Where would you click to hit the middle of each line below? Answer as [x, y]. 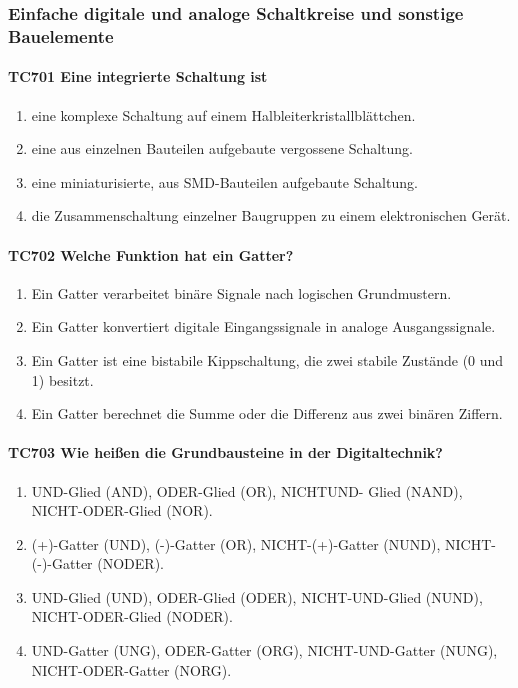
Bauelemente [61, 35]
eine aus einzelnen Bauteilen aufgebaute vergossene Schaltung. [222, 148]
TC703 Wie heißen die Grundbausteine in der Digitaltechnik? [225, 452]
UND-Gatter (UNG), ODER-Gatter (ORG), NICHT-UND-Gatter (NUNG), [264, 650]
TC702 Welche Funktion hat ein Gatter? [151, 254]
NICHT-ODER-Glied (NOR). [122, 510]
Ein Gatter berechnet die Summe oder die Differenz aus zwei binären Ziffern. [267, 413]
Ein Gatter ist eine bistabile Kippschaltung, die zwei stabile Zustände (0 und [267, 359]
